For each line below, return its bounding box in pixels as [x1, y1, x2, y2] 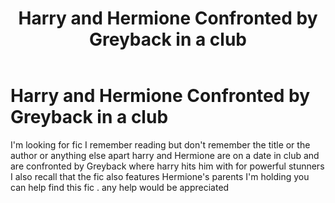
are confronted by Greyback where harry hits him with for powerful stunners [10, 160, 325, 172]
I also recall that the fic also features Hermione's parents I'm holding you [10, 170, 310, 182]
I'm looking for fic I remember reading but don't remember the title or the [10, 138, 311, 151]
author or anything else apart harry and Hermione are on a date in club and [10, 149, 320, 161]
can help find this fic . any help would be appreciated [10, 181, 230, 193]
